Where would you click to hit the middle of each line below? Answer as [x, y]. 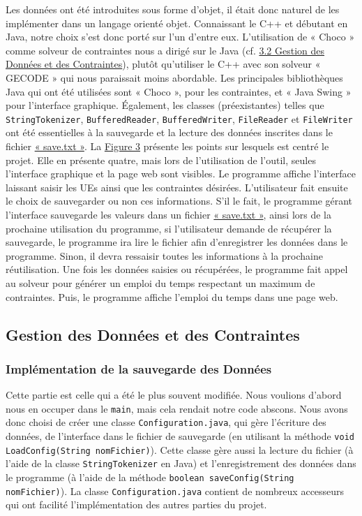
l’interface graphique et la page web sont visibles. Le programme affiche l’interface [181, 174]
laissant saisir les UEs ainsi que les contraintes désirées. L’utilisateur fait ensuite [177, 187]
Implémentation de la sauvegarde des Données [139, 368]
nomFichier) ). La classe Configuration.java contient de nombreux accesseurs [175, 491]
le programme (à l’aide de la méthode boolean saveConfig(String [150, 477]
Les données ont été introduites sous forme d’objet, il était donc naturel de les [173, 9]
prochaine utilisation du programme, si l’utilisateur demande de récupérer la [169, 228]
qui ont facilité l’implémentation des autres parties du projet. [136, 504]
